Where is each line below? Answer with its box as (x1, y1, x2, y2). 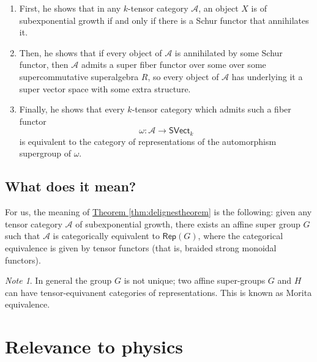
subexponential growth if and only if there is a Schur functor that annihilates (19, 13, 309, 26)
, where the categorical (198, 229, 283, 242)
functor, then (19, 58, 69, 71)
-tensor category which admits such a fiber (132, 103, 291, 116)
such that (5, 229, 40, 242)
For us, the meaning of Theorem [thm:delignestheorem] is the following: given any (5, 205, 312, 218)
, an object (198, 2, 239, 14)
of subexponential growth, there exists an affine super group (75, 217, 300, 230)
